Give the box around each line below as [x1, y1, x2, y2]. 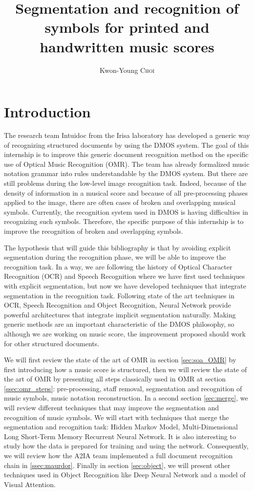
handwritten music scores [40, 36, 214, 56]
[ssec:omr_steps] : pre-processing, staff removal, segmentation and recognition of [4, 383, 242, 393]
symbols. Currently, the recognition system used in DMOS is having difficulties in [4, 206, 248, 217]
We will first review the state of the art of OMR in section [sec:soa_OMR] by [4, 355, 236, 365]
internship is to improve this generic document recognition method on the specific [4, 149, 249, 159]
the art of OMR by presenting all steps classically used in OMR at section [4, 374, 226, 384]
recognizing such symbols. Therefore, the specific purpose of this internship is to [4, 216, 244, 226]
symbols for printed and [44, 17, 210, 37]
